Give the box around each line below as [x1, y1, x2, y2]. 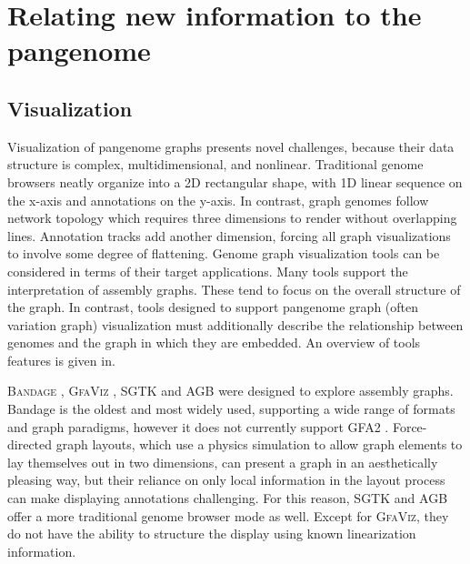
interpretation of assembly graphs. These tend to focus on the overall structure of [7, 279, 461, 298]
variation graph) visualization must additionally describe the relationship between [7, 315, 464, 334]
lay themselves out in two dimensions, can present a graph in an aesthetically [7, 452, 438, 471]
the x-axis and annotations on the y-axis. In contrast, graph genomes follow [7, 190, 429, 209]
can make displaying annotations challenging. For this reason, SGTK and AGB [7, 488, 448, 508]
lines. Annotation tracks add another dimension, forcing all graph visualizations [7, 226, 451, 245]
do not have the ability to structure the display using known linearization [7, 524, 416, 543]
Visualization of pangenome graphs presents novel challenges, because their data [7, 136, 455, 156]
